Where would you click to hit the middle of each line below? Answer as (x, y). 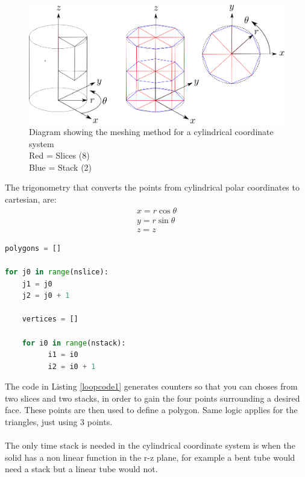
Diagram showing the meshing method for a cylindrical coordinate (151, 132)
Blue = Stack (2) (61, 167)
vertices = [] (50, 319)
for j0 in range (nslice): (57, 272)
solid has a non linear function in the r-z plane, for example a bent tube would (150, 457)
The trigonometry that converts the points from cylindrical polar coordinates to (152, 187)
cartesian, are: (31, 199)
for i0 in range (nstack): (74, 343)
